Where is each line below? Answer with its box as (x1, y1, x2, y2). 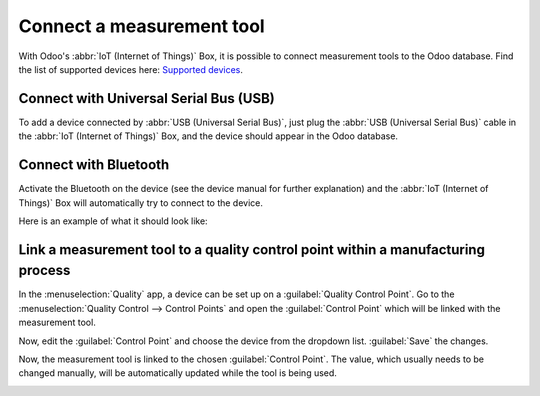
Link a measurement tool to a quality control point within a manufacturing (18, 241, 485, 258)
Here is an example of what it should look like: (18, 215, 209, 227)
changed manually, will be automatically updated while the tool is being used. (18, 367, 337, 379)
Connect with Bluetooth (18, 156, 170, 174)
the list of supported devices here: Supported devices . (18, 63, 244, 75)
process (18, 262, 71, 279)
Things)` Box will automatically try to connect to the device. (18, 196, 264, 209)
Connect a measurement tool (18, 15, 265, 37)
